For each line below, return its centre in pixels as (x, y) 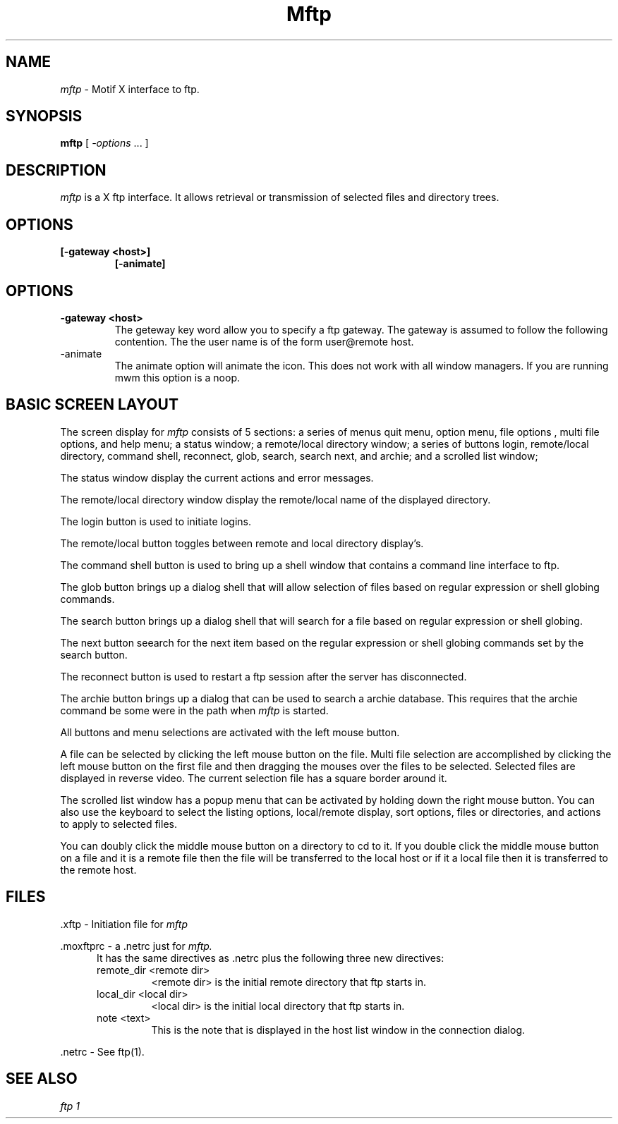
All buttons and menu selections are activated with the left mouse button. (230, 732)
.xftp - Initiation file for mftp (124, 924)
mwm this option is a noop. (177, 377)
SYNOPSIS (44, 116)
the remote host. (98, 869)
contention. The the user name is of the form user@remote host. (264, 341)
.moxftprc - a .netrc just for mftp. (136, 946)
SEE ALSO (42, 1079)
